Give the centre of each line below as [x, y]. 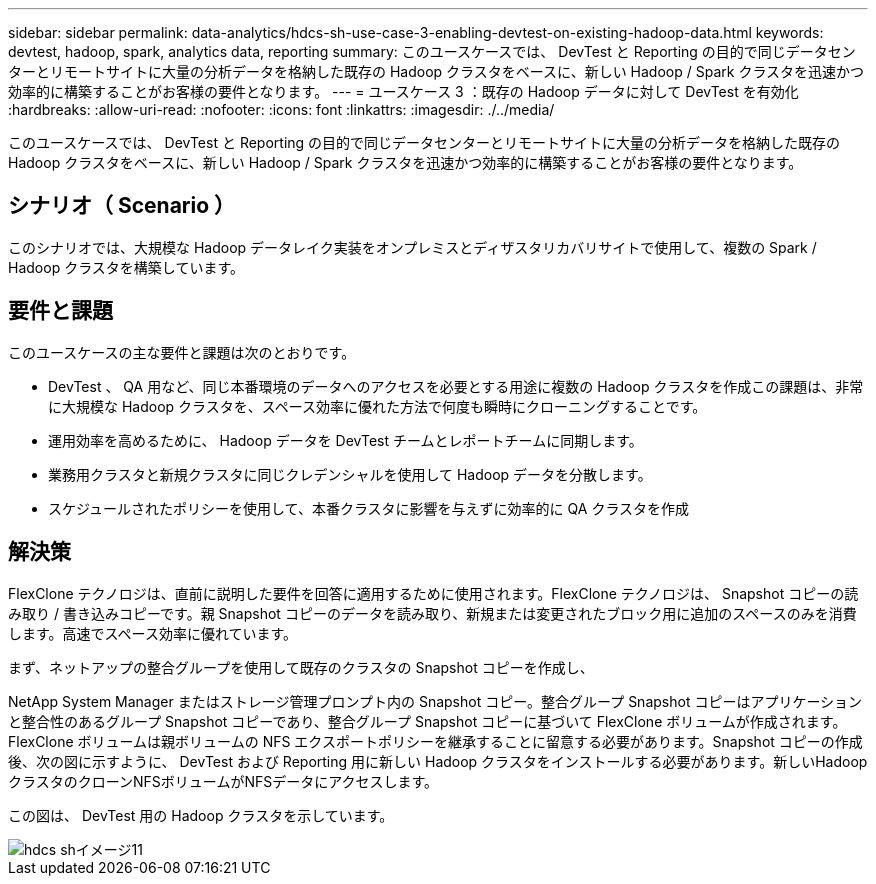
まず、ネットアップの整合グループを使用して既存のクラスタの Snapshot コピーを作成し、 [301, 667]
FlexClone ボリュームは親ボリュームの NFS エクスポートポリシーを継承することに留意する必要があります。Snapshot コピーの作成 [435, 741]
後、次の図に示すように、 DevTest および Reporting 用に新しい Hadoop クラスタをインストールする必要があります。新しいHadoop [438, 761]
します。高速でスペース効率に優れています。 [153, 633]
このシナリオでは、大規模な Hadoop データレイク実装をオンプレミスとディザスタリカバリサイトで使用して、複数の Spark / [412, 247]
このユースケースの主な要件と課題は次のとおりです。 [182, 352]
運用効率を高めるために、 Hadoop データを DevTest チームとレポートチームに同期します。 [345, 440]
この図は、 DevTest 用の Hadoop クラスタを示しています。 [201, 815]
